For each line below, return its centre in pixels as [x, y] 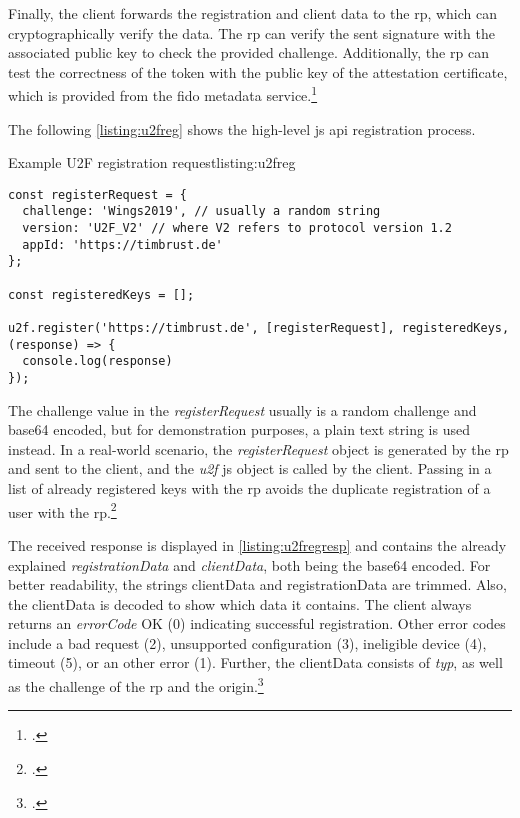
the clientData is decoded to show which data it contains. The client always [240, 603]
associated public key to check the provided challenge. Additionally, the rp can [248, 52]
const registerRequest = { [97, 194]
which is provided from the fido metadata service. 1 [163, 94]
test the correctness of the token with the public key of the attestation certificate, [258, 71]
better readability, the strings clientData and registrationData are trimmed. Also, [257, 584]
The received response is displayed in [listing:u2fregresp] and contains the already [257, 544]
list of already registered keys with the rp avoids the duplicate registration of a [249, 488]
